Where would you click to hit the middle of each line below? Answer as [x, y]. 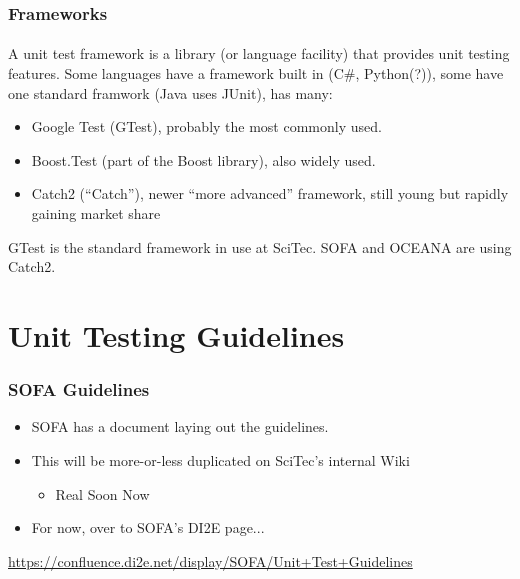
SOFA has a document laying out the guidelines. [180, 426]
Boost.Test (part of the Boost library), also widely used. [203, 159]
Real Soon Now [102, 493]
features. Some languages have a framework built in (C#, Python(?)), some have [256, 73]
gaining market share [96, 213]
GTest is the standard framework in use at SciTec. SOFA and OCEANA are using [260, 246]
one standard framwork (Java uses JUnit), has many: [170, 92]
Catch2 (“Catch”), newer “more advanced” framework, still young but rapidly [270, 193]
